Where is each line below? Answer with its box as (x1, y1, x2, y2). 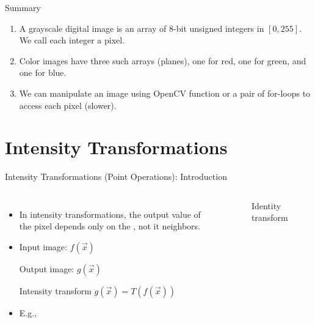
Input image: (19, 240, 67, 253)
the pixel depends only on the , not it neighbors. (19, 220, 200, 232)
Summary (5, 1, 41, 13)
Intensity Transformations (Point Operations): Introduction (5, 170, 227, 183)
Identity (251, 199, 281, 212)
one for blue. (19, 66, 67, 79)
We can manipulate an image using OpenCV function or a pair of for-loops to (19, 86, 311, 99)
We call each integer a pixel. (19, 34, 125, 46)
